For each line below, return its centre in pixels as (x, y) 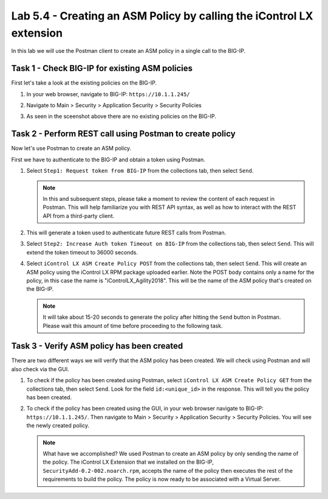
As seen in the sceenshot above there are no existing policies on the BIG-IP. (121, 116)
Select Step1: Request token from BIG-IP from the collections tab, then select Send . (140, 171)
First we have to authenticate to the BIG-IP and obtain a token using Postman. (108, 159)
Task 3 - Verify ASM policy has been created (97, 346)
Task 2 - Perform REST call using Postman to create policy (124, 134)
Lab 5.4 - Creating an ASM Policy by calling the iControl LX (162, 16)
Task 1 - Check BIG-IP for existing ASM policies (102, 68)
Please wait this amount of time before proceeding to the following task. (133, 326)
